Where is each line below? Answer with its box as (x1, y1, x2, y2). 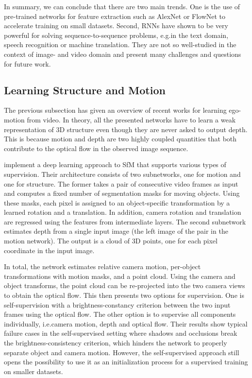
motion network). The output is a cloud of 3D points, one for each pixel (4, 236, 218, 246)
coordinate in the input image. (4, 245, 95, 255)
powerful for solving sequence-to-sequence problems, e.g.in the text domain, (4, 30, 229, 40)
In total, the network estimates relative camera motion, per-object (4, 261, 201, 272)
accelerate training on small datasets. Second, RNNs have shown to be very (4, 20, 228, 31)
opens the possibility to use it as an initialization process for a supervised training (4, 357, 248, 367)
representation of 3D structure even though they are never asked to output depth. (4, 124, 248, 134)
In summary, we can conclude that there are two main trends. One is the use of (4, 1, 240, 11)
